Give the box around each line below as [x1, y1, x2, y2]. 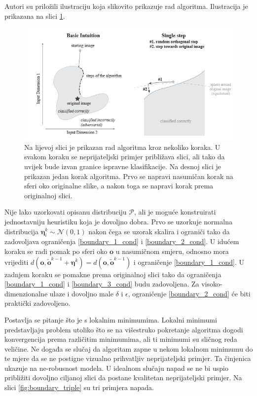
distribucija [4, 226, 38, 236]
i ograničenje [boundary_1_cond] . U [133, 256, 244, 267]
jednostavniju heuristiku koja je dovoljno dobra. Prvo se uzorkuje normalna [4, 216, 232, 226]
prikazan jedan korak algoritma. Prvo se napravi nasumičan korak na [24, 171, 233, 181]
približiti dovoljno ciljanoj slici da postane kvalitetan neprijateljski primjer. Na [4, 372, 242, 383]
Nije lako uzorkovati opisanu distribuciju [4, 207, 127, 217]
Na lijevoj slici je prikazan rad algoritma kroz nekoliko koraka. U [24, 142, 220, 152]
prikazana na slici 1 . [4, 10, 65, 21]
